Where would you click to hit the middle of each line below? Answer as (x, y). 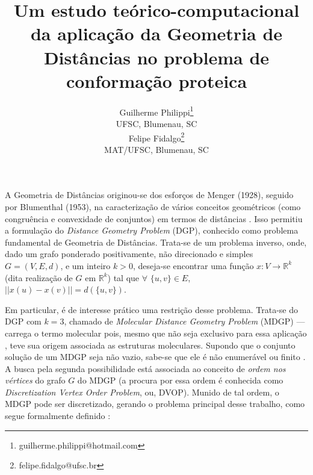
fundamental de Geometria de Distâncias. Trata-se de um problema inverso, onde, (156, 242)
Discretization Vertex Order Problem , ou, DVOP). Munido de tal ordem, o (142, 392)
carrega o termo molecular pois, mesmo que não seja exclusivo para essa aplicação (156, 333)
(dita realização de (39, 277)
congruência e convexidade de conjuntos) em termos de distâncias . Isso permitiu (154, 218)
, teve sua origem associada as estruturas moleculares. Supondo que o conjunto (150, 345)
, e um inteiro (85, 265)
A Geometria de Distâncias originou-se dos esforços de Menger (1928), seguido (149, 195)
